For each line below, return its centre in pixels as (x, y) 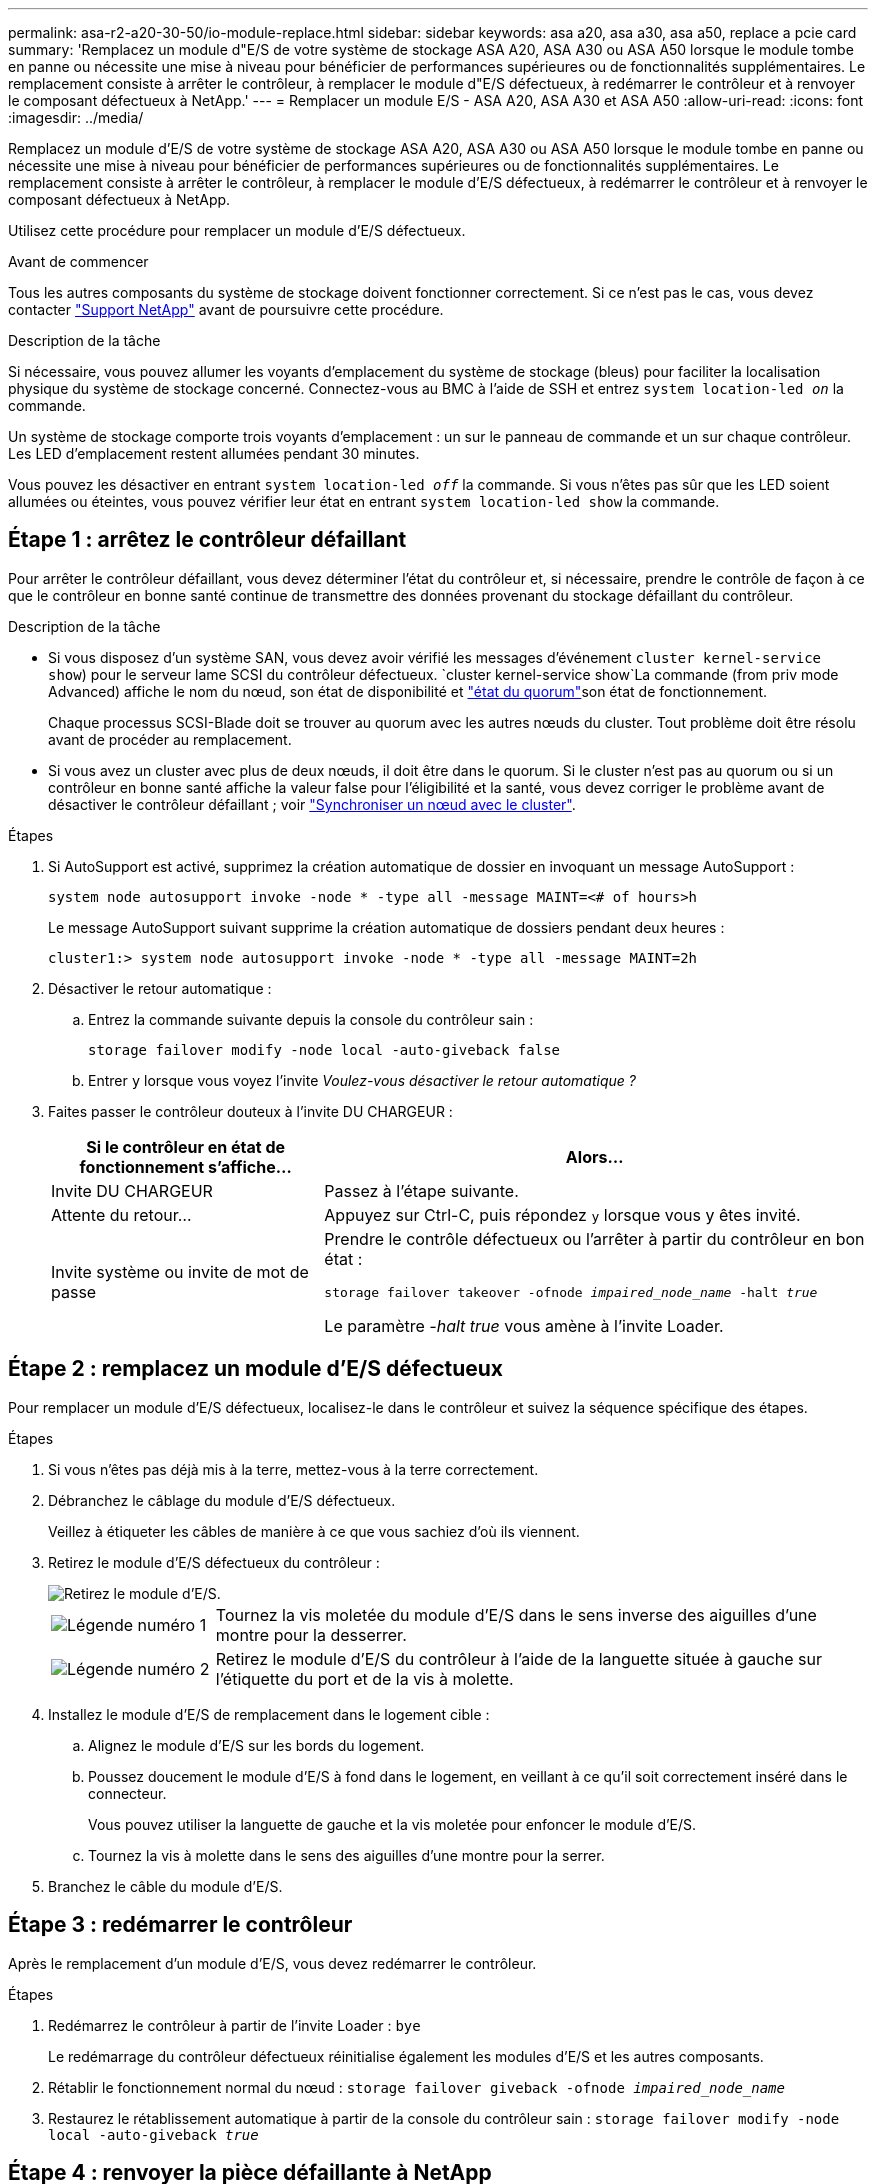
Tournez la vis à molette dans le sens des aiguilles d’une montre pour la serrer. (346, 1855)
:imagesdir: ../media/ (76, 117)
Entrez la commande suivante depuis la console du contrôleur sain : (311, 1019)
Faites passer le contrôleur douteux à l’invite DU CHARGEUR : (250, 1111)
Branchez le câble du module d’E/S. (165, 1886)
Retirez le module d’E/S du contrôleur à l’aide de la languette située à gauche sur (519, 1658)
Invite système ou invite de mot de (180, 1272)
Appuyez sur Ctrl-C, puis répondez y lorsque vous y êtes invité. (562, 1214)
